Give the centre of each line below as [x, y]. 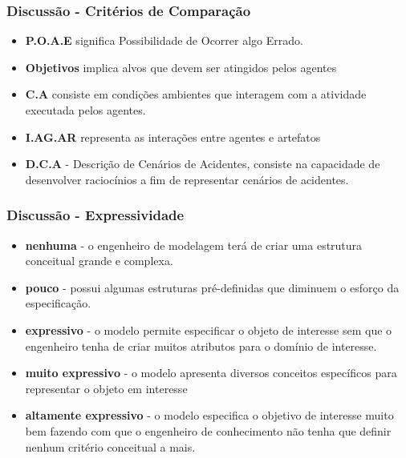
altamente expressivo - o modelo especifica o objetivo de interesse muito [209, 415]
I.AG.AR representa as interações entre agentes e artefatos [173, 137]
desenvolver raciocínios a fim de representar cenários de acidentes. [187, 179]
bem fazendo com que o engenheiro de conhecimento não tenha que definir [208, 430]
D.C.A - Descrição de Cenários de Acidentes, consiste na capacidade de [203, 164]
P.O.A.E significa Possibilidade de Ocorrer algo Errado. [164, 40]
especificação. [58, 303]
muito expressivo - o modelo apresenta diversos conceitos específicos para [211, 373]
